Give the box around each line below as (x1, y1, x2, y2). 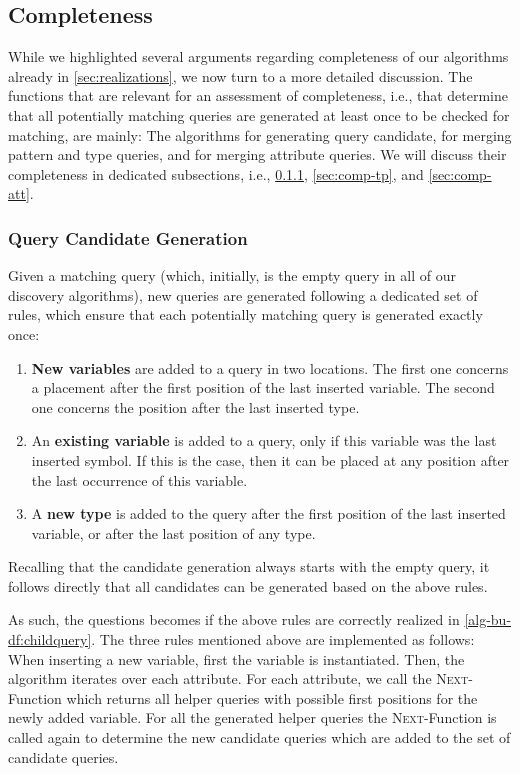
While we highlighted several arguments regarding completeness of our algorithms (8, 46, 509, 67)
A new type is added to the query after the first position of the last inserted (31, 503, 506, 524)
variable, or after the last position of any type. (31, 522, 316, 543)
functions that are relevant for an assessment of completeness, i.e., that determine (8, 85, 508, 106)
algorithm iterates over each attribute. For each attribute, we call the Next (8, 668, 469, 689)
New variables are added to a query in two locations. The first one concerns (31, 357, 509, 378)
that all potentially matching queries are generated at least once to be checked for (8, 104, 510, 125)
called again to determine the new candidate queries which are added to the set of (8, 727, 511, 748)
